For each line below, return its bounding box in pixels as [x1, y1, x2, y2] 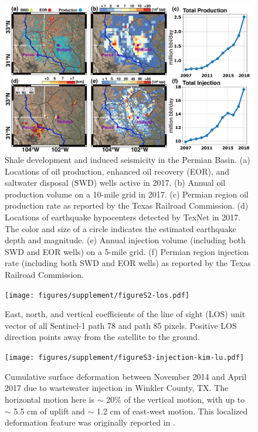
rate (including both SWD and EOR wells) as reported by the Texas [5, 257, 251, 269]
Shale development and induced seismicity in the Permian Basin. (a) [5, 154, 250, 166]
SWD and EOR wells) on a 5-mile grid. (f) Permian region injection [5, 245, 249, 257]
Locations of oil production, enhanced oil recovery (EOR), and [5, 165, 230, 177]
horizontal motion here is [5, 393, 94, 405]
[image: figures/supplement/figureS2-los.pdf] [5, 291, 189, 300]
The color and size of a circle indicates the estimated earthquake [5, 222, 236, 234]
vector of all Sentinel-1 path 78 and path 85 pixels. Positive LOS [5, 319, 237, 331]
